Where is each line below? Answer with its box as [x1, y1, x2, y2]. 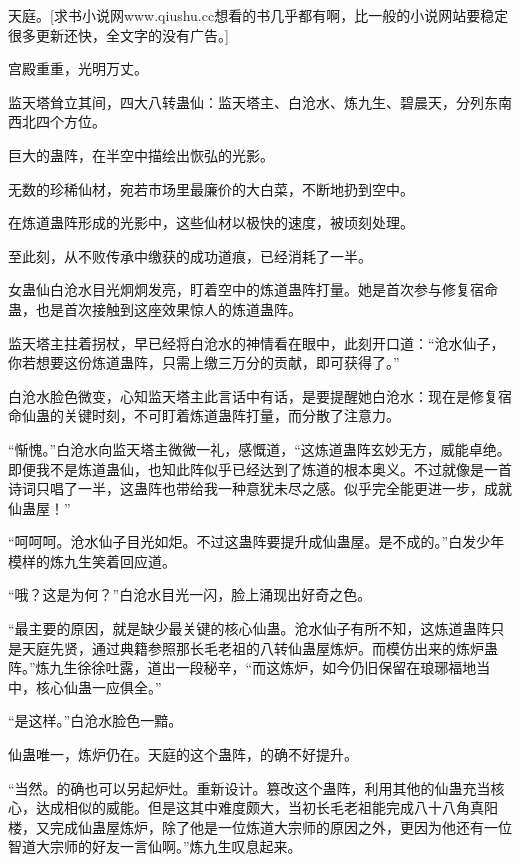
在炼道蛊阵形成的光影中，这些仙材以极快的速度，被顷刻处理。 [8, 212, 414, 233]
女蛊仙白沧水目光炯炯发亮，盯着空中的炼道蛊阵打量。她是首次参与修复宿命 [8, 279, 498, 300]
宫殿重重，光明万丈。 [8, 58, 148, 79]
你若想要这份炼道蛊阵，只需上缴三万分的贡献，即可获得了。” [8, 352, 400, 373]
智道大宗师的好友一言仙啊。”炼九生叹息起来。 [8, 836, 302, 857]
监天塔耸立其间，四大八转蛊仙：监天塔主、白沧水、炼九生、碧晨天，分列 [8, 91, 484, 112]
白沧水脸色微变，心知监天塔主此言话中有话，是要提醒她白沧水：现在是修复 [8, 385, 498, 406]
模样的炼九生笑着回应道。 [8, 550, 176, 571]
